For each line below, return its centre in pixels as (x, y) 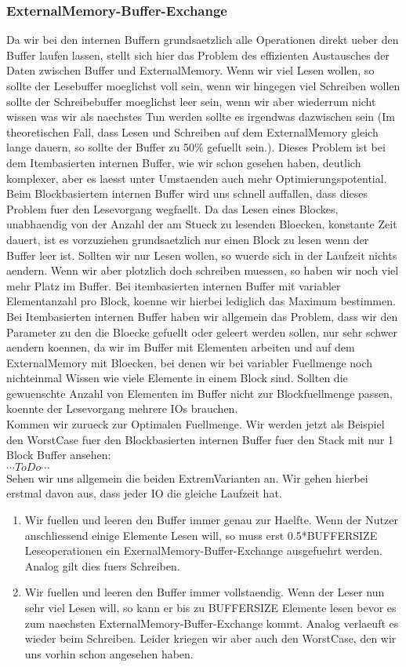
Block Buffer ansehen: (59, 455)
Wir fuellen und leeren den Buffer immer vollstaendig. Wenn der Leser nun (205, 592)
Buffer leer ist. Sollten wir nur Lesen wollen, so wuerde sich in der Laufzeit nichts (202, 255)
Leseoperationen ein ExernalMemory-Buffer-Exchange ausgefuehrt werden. (203, 550)
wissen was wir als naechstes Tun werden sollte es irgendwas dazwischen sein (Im (201, 117)
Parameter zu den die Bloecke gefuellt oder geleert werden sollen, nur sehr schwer (202, 332)
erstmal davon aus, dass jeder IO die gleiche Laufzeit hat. (144, 493)
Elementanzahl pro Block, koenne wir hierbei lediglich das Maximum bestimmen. (201, 301)
